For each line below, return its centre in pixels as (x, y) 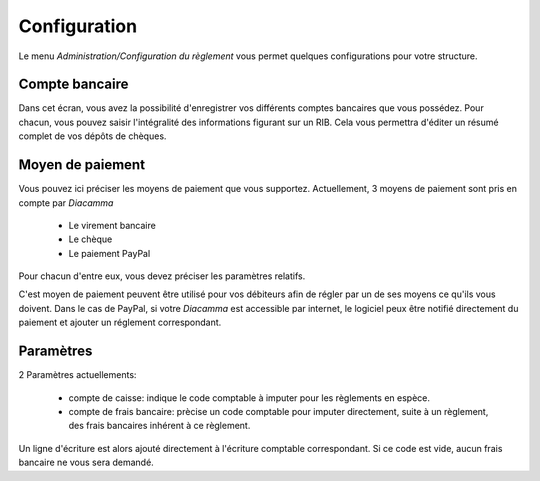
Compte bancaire (73, 84)
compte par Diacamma (66, 202)
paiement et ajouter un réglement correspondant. (120, 322)
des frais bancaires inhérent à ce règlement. (159, 426)
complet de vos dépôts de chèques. (92, 136)
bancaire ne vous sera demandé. (86, 462)
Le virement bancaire (112, 225)
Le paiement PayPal (109, 253)
